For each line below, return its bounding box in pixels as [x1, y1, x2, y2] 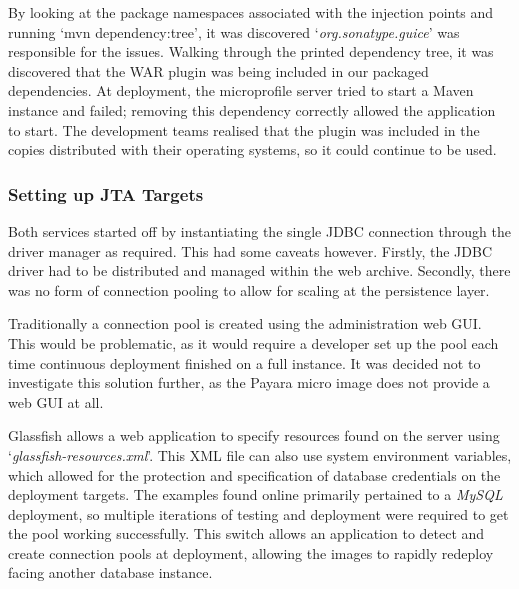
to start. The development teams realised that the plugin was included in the [8, 119, 480, 140]
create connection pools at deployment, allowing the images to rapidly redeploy [8, 542, 494, 563]
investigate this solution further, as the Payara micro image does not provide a [8, 372, 490, 393]
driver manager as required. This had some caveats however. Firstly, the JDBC [8, 240, 493, 261]
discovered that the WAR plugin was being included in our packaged [8, 60, 429, 81]
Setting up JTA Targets [8, 181, 204, 206]
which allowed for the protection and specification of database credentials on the [8, 464, 501, 485]
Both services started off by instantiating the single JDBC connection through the [8, 220, 511, 241]
